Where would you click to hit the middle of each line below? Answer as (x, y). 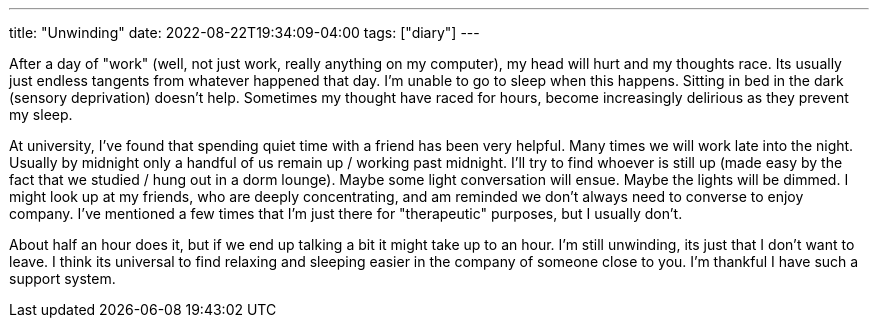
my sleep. (41, 114)
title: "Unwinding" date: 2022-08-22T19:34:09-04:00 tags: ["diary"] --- (244, 32)
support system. (62, 278)
